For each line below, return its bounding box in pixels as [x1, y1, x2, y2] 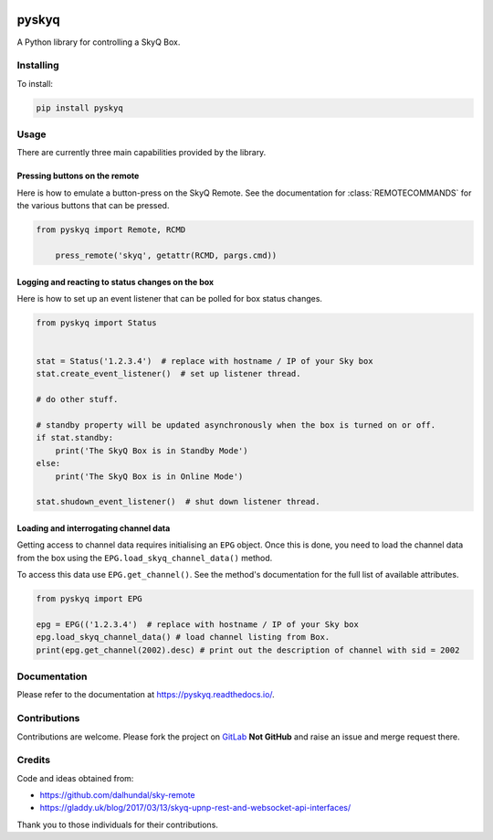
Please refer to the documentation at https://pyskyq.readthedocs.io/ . [16, 689, 276, 700]
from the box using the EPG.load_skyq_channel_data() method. [16, 552, 273, 563]
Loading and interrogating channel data [16, 522, 171, 534]
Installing [16, 59, 59, 72]
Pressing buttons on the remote [16, 170, 140, 182]
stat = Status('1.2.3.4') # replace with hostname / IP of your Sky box [36, 356, 373, 367]
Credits [16, 754, 50, 767]
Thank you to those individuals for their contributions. [16, 819, 219, 830]
